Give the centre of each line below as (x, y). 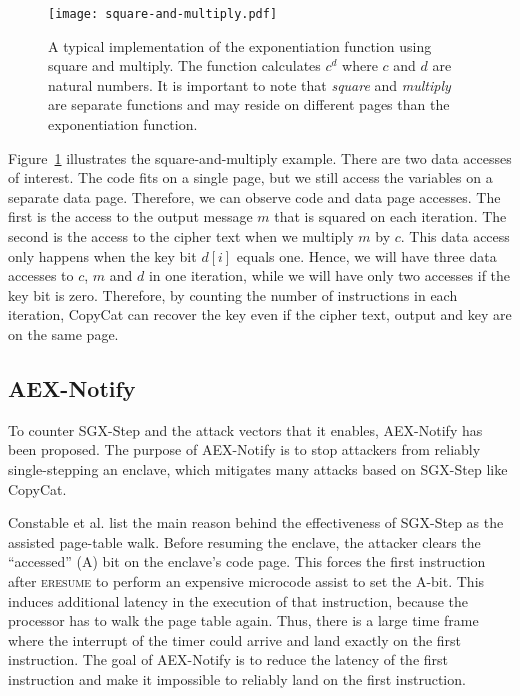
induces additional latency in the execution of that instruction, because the (238, 600)
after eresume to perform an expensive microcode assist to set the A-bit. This (246, 580)
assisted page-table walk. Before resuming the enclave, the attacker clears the (244, 541)
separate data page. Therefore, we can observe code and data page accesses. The (254, 196)
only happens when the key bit (102, 255)
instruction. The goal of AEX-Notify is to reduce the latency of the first (228, 659)
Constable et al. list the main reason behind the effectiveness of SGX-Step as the (256, 522)
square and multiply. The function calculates (184, 65)
